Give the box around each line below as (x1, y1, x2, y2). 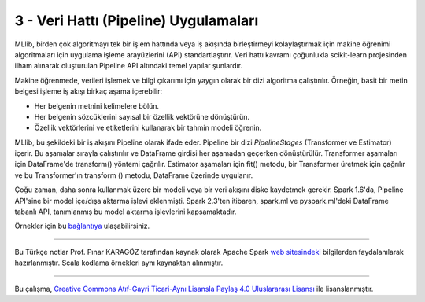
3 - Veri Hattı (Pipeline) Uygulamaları (14, 12, 259, 29)
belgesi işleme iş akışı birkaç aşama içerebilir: (14, 87, 163, 96)
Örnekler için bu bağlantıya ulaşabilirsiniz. (14, 221, 150, 231)
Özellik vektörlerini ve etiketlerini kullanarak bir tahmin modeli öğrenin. (34, 123, 262, 133)
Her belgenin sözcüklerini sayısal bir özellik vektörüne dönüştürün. (34, 112, 250, 121)
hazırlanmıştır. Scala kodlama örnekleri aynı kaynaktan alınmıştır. (14, 258, 224, 267)
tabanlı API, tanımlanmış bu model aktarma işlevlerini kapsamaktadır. (14, 207, 237, 216)
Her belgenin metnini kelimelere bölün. (34, 101, 160, 110)
